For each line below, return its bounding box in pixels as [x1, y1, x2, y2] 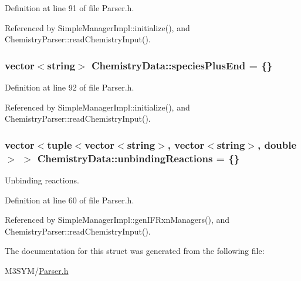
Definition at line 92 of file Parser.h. [5, 81, 134, 93]
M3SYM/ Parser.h [5, 264, 69, 276]
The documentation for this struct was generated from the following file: [5, 245, 265, 257]
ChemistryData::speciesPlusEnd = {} [91, 58, 273, 72]
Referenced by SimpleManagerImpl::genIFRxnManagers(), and [5, 213, 230, 226]
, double [257, 137, 297, 152]
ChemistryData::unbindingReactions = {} [37, 150, 240, 165]
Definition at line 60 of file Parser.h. [5, 193, 134, 206]
